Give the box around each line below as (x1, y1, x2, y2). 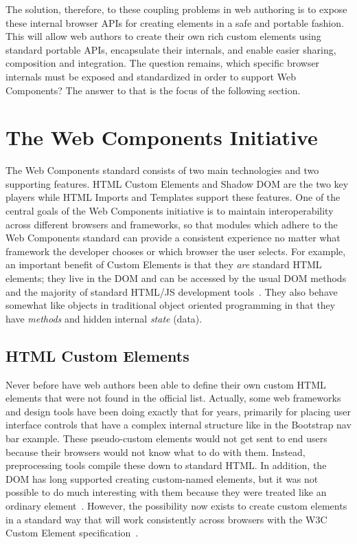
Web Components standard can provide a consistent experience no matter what (5, 230, 341, 245)
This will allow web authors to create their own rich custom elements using (5, 29, 321, 43)
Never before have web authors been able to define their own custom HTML (5, 377, 326, 391)
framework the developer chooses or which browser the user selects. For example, (5, 243, 346, 258)
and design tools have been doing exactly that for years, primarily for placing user (5, 404, 352, 418)
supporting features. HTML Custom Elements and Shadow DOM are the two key (5, 176, 349, 191)
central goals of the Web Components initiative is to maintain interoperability (5, 204, 334, 218)
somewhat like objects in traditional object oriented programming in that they (5, 298, 336, 312)
